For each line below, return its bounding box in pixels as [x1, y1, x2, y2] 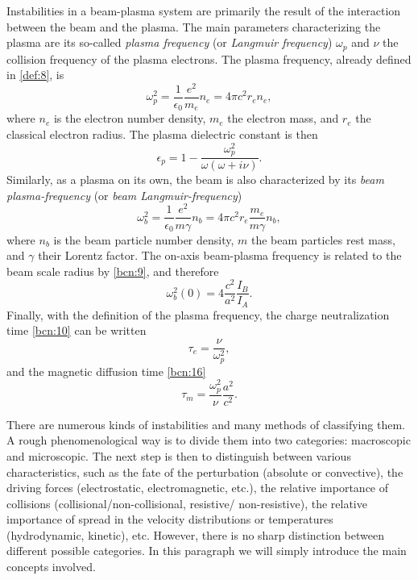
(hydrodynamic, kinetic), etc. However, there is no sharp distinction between [6, 526, 384, 543]
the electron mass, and [227, 110, 339, 127]
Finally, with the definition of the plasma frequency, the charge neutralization [6, 306, 390, 323]
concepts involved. [6, 558, 96, 575]
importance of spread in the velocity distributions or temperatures [6, 511, 333, 528]
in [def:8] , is [6, 66, 64, 83]
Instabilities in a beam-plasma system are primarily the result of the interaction [6, 2, 401, 19]
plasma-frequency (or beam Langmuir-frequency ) [6, 186, 242, 203]
